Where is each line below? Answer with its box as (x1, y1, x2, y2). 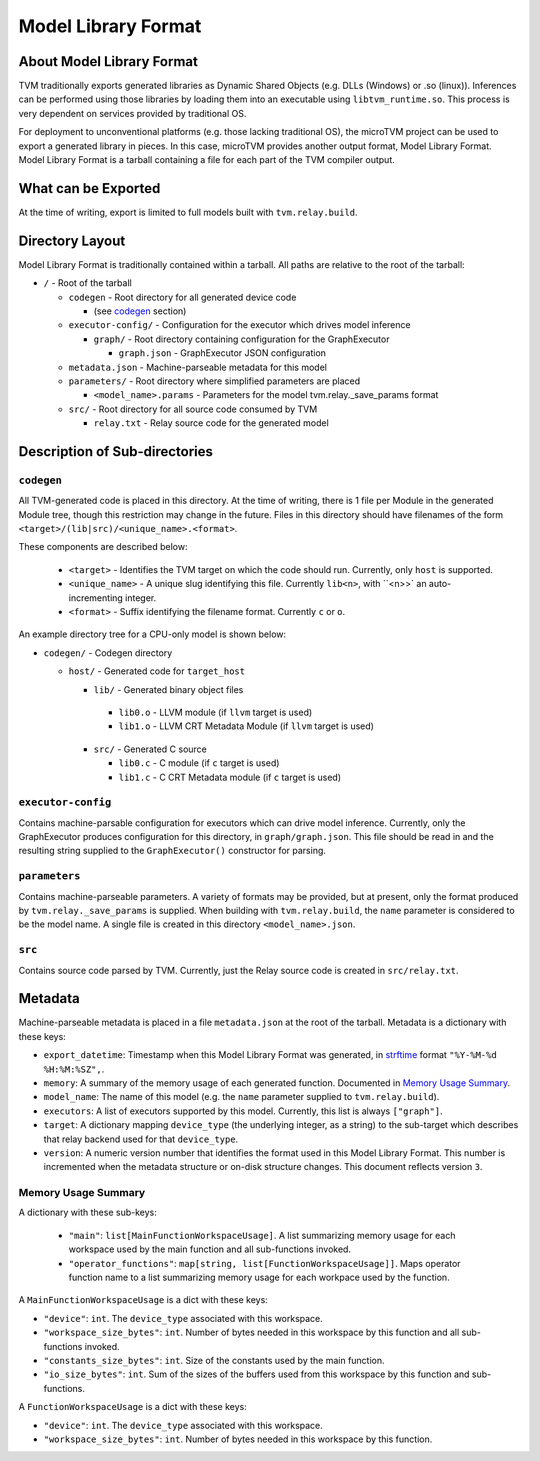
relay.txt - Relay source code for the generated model (93, 417, 329, 429)
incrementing (68, 591, 124, 604)
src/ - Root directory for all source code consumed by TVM (68, 403, 318, 415)
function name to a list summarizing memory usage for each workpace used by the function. (68, 1271, 450, 1284)
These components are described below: (18, 541, 188, 553)
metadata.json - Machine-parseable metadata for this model (68, 361, 327, 373)
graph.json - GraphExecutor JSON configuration (118, 347, 327, 359)
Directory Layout (18, 232, 126, 249)
